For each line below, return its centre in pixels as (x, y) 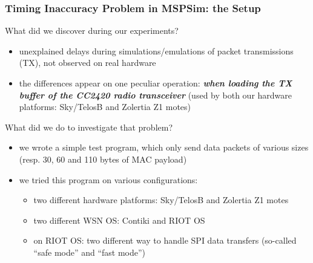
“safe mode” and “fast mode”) (90, 252)
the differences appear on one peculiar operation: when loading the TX (156, 83)
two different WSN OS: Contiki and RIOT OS (119, 220)
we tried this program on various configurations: (108, 179)
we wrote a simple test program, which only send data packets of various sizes (164, 147)
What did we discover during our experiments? (92, 31)
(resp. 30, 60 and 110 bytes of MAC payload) (103, 159)
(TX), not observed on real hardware (87, 63)
